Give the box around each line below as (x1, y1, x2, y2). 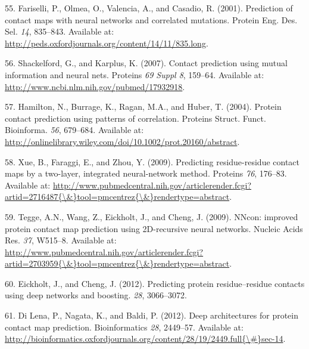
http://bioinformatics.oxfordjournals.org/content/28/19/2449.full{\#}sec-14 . (5, 332, 286, 345)
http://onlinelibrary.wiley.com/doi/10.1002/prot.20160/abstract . (5, 135, 240, 147)
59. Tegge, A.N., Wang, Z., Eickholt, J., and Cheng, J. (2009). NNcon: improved (5, 210, 298, 223)
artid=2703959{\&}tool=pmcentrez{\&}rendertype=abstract (5, 257, 230, 270)
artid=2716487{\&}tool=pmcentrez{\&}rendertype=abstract (5, 190, 230, 203)
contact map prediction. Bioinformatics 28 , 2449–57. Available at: (5, 320, 244, 333)
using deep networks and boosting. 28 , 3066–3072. (5, 289, 187, 301)
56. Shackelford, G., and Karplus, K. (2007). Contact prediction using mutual (5, 57, 288, 69)
